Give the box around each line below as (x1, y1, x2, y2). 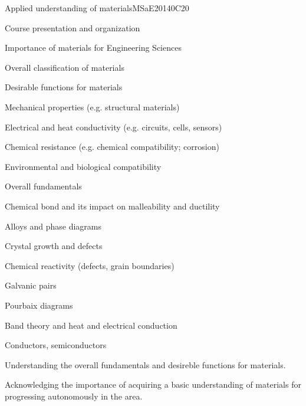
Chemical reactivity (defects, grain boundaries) (5, 259, 175, 271)
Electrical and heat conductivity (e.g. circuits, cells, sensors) (5, 120, 222, 133)
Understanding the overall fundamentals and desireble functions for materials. (5, 358, 286, 371)
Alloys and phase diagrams (5, 220, 101, 232)
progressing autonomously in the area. (5, 389, 143, 402)
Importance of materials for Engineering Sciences (5, 41, 182, 54)
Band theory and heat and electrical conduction (5, 319, 177, 331)
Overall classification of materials (5, 61, 124, 73)
